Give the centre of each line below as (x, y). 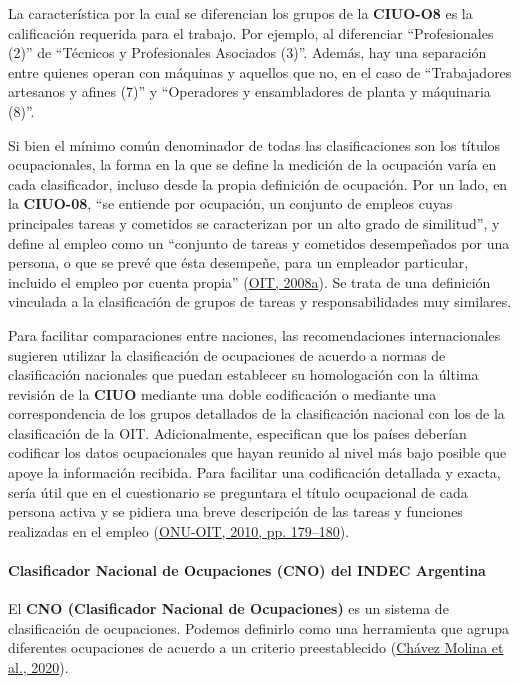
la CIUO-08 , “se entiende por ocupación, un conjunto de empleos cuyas (230, 203)
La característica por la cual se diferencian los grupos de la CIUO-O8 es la (240, 13)
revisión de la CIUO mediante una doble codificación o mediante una (222, 393)
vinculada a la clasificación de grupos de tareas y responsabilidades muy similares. (260, 301)
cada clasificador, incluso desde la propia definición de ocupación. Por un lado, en (258, 183)
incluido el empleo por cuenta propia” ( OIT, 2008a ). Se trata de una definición (249, 281)
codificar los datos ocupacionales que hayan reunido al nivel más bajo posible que (257, 452)
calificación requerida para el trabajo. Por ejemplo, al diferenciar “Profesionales (251, 32)
